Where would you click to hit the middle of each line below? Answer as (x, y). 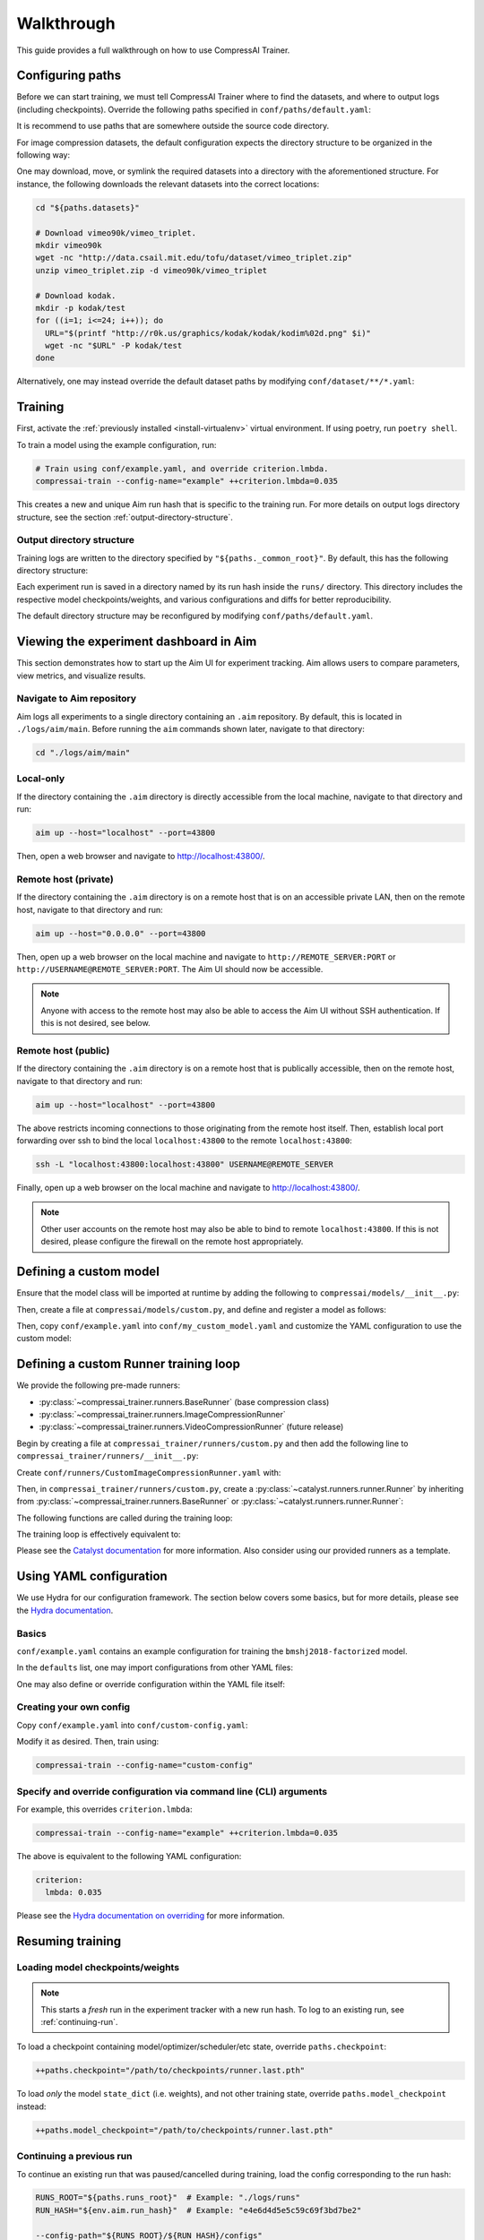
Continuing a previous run (74, 2157)
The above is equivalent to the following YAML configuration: (129, 1856)
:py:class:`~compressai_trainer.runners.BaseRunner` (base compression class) (184, 1401)
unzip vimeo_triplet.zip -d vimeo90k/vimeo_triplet (151, 270)
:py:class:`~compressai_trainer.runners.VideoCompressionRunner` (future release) (191, 1427)
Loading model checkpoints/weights (98, 1968)
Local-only (41, 779)
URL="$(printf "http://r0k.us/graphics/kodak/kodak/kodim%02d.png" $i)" (208, 333)
